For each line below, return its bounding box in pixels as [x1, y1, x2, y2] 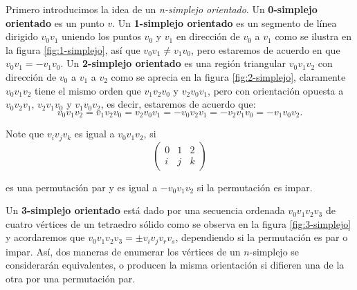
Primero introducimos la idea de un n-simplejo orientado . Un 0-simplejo [6, 2, 318, 16]
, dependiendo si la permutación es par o [175, 230, 348, 244]
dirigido [6, 29, 38, 43]
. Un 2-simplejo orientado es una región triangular [60, 56, 286, 70]
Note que [6, 126, 44, 141]
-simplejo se [249, 244, 300, 258]
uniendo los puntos [62, 29, 141, 43]
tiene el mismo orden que [35, 83, 141, 97]
